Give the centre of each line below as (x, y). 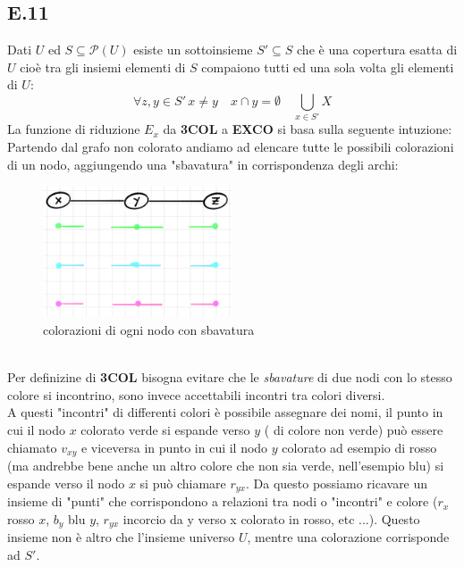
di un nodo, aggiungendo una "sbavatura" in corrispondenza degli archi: (203, 164)
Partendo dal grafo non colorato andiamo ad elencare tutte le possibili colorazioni (231, 146)
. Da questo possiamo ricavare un (337, 483)
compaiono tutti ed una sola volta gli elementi (328, 67)
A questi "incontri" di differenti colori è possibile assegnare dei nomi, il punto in (225, 412)
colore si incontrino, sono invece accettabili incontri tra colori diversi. (196, 394)
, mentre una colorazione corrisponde (348, 537)
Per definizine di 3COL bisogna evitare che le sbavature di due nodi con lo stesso (230, 377)
